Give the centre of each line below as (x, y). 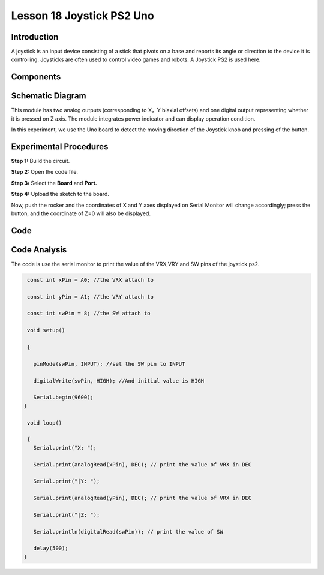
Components (36, 77)
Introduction (35, 37)
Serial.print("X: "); (65, 448)
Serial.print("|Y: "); (67, 481)
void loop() (45, 422)
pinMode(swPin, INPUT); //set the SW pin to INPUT (109, 364)
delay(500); (51, 548)
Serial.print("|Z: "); (67, 515)
